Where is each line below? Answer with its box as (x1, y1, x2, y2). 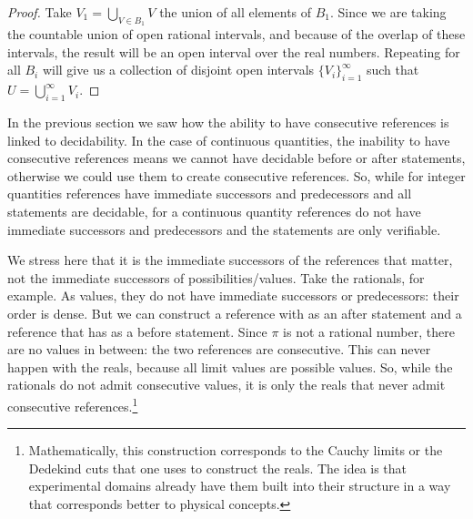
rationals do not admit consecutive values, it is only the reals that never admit (7, 375, 446, 394)
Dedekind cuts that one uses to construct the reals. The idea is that (28, 458, 408, 477)
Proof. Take (7, 3, 72, 21)
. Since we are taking (330, 3, 447, 21)
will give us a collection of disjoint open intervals (42, 60, 315, 79)
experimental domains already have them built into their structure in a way (28, 476, 451, 495)
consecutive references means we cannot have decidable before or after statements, (7, 148, 466, 168)
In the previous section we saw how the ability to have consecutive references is (7, 112, 449, 131)
